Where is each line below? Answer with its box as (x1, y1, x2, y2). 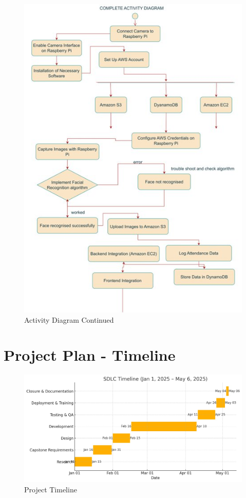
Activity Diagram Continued (24, 314, 114, 325)
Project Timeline (24, 484, 77, 495)
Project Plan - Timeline (4, 344, 176, 365)
